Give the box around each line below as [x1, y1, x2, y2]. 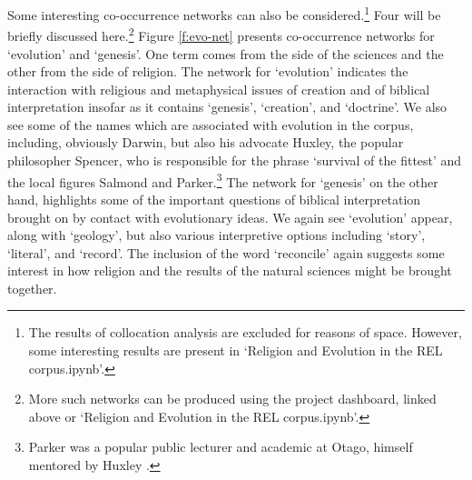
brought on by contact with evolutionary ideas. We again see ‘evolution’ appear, [7, 207, 453, 226]
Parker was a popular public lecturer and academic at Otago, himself [28, 437, 413, 456]
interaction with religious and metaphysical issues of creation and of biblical [7, 79, 430, 98]
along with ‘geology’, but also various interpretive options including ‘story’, [7, 225, 426, 245]
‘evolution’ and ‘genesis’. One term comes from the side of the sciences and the [7, 44, 444, 63]
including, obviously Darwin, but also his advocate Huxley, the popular [7, 133, 404, 152]
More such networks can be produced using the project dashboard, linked [28, 389, 437, 408]
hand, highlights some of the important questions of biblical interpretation [7, 189, 421, 208]
